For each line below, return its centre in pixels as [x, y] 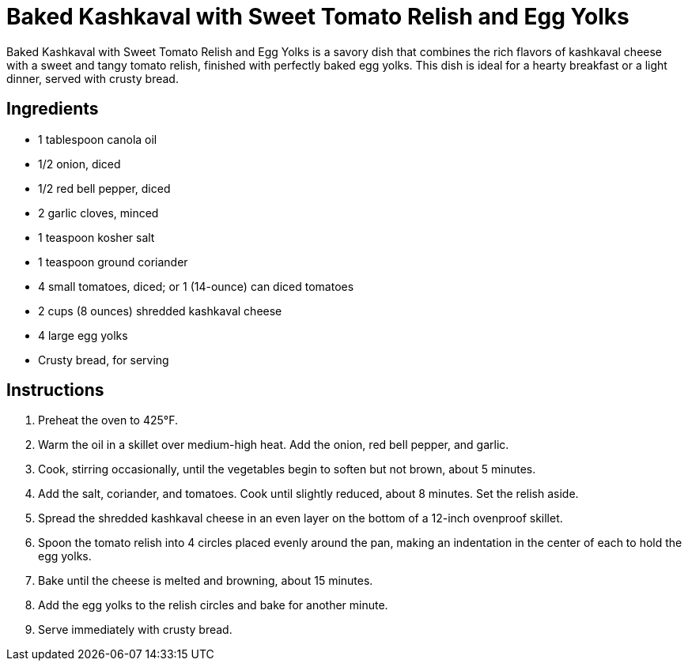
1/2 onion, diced [79, 164]
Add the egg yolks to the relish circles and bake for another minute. [213, 605]
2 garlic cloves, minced [98, 213]
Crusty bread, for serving [104, 360]
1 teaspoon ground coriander [113, 262]
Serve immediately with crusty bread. [135, 630]
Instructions [55, 390]
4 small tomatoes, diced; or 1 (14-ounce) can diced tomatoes [196, 286]
